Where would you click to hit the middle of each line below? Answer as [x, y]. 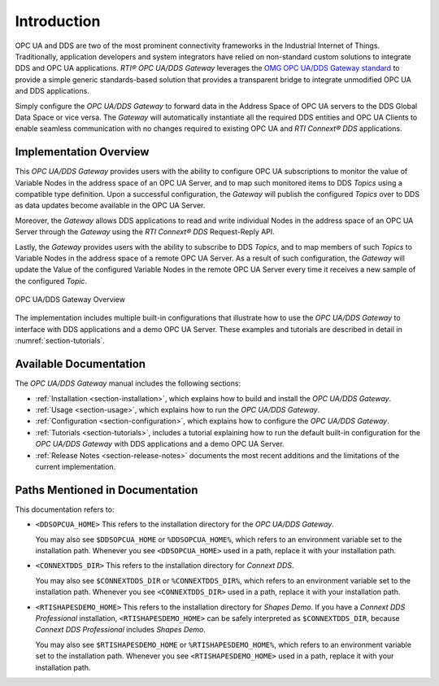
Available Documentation [80, 364]
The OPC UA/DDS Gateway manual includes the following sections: [128, 383]
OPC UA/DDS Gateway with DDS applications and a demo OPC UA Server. [160, 444]
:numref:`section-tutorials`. [60, 341]
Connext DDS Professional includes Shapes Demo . [121, 630]
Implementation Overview [82, 152]
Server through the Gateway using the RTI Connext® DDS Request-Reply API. [145, 232]
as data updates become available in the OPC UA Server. [110, 205]
